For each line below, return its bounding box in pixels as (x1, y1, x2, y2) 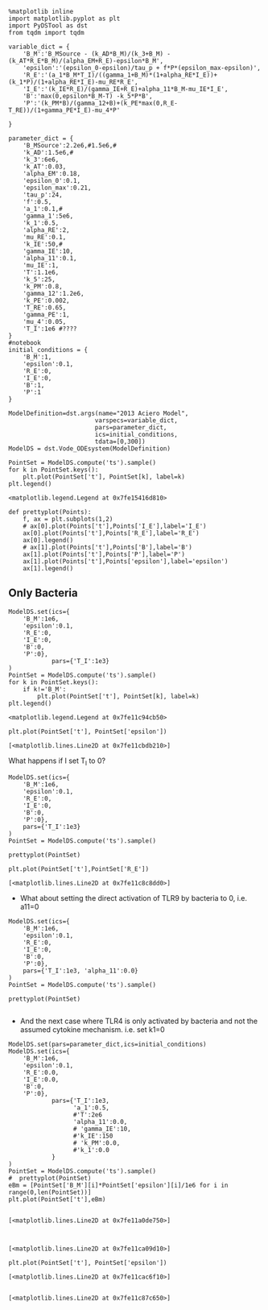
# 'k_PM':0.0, (72, 1138, 121, 1147)
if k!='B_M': (23, 685, 67, 693)
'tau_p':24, (23, 191, 63, 199)
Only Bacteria (8, 587, 78, 600)
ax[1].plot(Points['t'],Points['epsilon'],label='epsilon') (23, 558, 229, 566)
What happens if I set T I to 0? (8, 756, 106, 767)
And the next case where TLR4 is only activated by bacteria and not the (19, 1016, 258, 1026)
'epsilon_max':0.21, (23, 184, 92, 192)
